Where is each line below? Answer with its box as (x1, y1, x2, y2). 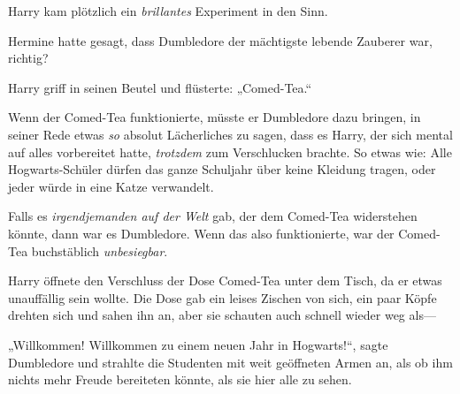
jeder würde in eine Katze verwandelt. (8, 177, 214, 195)
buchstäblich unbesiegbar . (31, 241, 168, 260)
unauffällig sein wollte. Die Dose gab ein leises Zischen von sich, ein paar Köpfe (8, 288, 437, 307)
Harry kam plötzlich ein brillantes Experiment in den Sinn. (8, 2, 328, 19)
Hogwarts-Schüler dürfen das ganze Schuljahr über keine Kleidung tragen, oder (8, 160, 436, 178)
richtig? (8, 49, 49, 67)
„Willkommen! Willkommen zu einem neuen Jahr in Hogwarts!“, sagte (8, 335, 388, 353)
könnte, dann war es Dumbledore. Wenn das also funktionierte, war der (8, 224, 395, 242)
